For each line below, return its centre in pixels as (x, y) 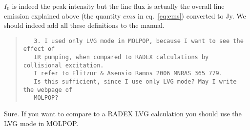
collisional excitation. (63, 65)
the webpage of (48, 90)
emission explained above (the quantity (62, 15)
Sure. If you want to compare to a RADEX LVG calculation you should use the (123, 114)
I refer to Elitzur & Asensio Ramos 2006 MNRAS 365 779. (128, 74)
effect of (39, 49)
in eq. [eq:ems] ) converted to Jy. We (192, 15)
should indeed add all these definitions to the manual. (84, 25)
